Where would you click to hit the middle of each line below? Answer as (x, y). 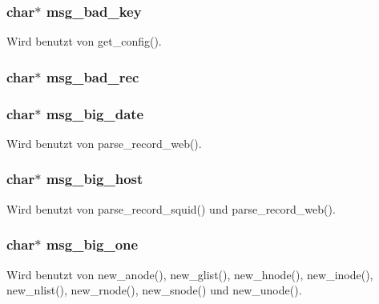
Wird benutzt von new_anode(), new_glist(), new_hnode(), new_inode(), (190, 274)
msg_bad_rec (93, 76)
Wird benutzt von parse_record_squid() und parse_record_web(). (171, 208)
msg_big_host (95, 179)
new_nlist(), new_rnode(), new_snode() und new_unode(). (154, 290)
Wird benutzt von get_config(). (84, 41)
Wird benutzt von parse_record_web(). (104, 143)
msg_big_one (92, 244)
